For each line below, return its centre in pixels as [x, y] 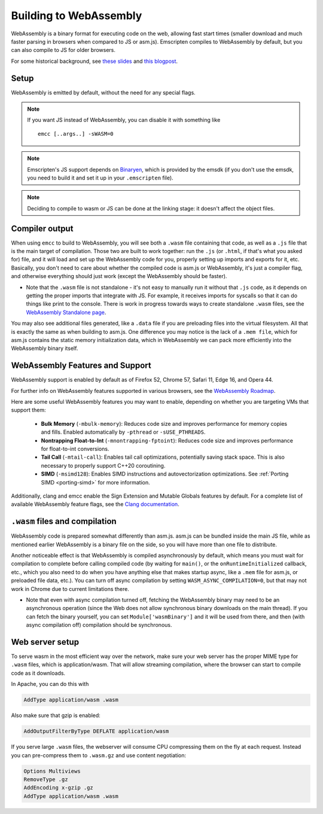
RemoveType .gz [46, 779]
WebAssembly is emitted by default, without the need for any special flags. [103, 92]
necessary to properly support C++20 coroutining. [103, 465]
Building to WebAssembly [77, 16]
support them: [28, 410]
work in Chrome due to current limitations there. [70, 589]
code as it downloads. [38, 673]
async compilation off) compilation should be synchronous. [99, 625]
